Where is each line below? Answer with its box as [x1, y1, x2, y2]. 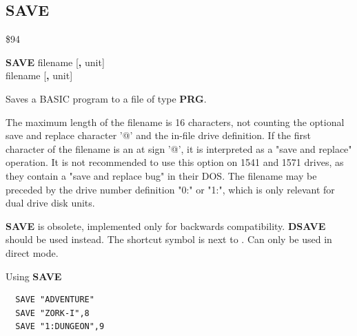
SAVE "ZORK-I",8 [15, 308, 90, 318]
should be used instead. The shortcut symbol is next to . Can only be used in [6, 232, 332, 246]
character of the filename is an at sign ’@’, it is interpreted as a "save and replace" [6, 141, 352, 156]
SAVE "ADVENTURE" [15, 295, 94, 305]
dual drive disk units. [6, 196, 95, 210]
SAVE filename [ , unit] [6, 54, 105, 69]
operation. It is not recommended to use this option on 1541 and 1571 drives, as [6, 155, 344, 169]
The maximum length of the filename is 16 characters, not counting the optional [6, 114, 345, 129]
